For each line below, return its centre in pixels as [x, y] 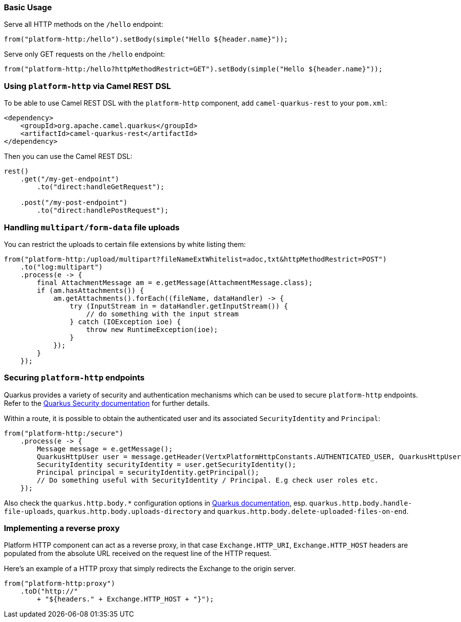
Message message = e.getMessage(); [105, 449]
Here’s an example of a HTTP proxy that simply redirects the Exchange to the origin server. [150, 569]
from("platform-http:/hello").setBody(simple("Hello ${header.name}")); [146, 39]
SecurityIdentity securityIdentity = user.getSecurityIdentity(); [167, 464]
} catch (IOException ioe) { [125, 322]
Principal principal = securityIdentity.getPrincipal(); [148, 472]
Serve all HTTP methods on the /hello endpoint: [84, 24]
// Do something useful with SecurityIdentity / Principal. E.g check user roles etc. [208, 480]
